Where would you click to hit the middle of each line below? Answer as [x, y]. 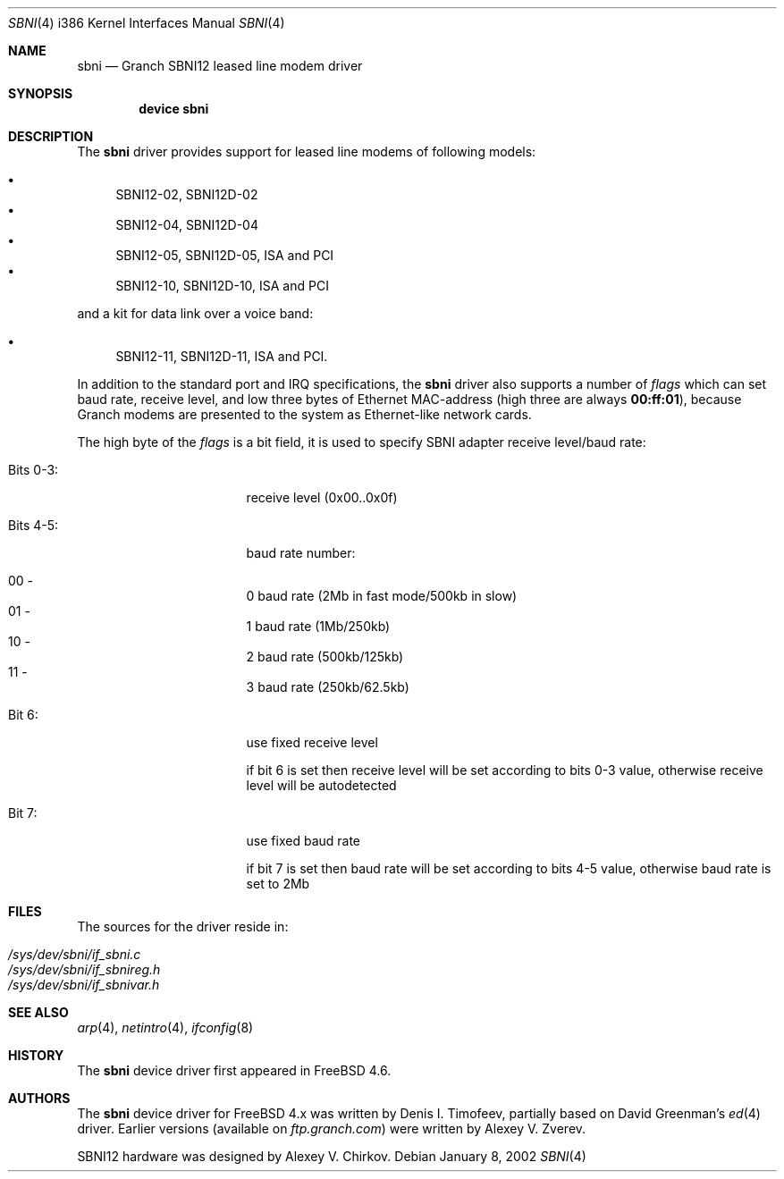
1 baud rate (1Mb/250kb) [318, 626]
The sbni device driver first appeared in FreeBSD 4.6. [234, 1070]
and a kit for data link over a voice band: [195, 313]
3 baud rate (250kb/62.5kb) [328, 687]
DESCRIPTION [51, 136]
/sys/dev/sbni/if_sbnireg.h [84, 969]
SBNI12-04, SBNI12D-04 [187, 225]
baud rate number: [301, 553]
